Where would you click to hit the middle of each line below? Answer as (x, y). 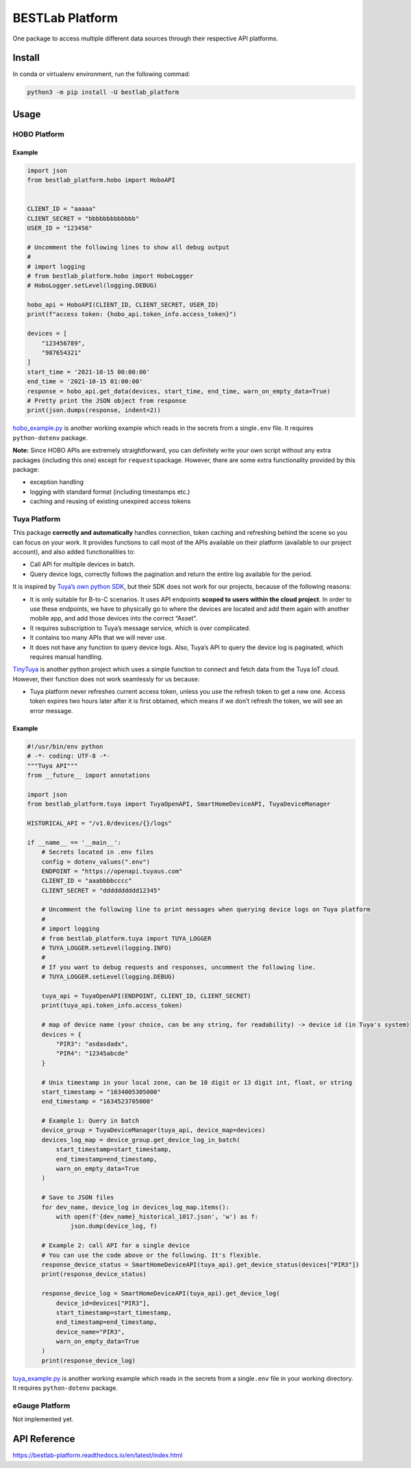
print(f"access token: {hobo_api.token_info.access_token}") (132, 314)
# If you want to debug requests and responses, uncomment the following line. (179, 967)
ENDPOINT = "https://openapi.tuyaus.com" (112, 871)
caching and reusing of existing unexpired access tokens (110, 501)
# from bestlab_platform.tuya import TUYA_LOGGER (126, 938)
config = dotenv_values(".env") (96, 862)
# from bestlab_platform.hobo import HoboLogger (110, 276)
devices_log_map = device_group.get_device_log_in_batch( (141, 1140)
